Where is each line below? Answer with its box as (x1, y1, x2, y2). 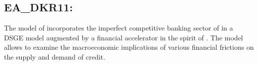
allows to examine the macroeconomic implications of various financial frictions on (4, 42, 254, 52)
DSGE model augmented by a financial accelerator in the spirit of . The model (4, 32, 243, 42)
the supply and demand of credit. (4, 51, 105, 62)
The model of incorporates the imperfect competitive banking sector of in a (4, 23, 233, 33)
